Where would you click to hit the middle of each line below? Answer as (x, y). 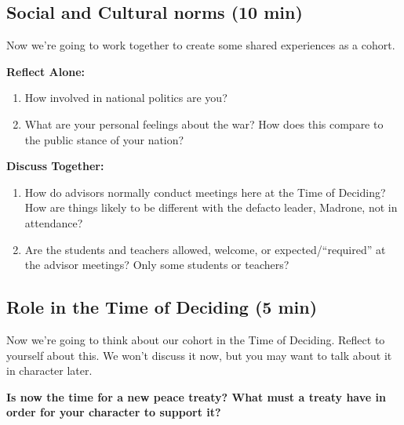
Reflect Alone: (46, 71)
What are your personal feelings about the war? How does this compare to (204, 124)
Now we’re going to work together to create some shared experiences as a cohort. (201, 45)
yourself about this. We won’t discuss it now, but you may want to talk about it (199, 355)
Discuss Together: (55, 166)
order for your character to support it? (114, 412)
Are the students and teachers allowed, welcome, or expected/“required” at (205, 249)
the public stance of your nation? (104, 139)
